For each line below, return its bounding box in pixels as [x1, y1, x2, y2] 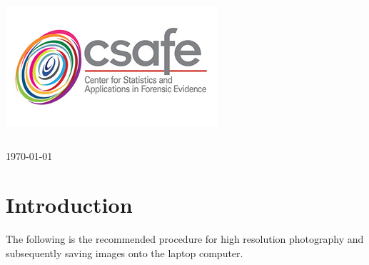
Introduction [6, 190, 133, 219]
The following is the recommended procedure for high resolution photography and [6, 231, 364, 246]
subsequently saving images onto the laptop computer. [6, 245, 243, 260]
